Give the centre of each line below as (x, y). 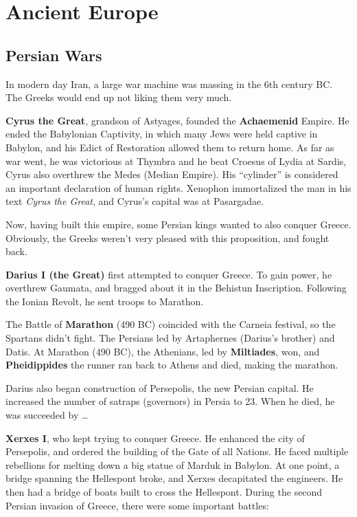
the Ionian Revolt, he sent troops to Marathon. (105, 301)
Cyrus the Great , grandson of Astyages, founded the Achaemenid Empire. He (177, 120)
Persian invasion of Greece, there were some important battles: (137, 505)
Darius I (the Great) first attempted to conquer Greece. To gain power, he (169, 274)
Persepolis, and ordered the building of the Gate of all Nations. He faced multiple (177, 451)
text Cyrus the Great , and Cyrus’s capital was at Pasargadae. (135, 201)
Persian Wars (54, 55)
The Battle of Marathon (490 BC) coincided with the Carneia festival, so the (171, 324)
